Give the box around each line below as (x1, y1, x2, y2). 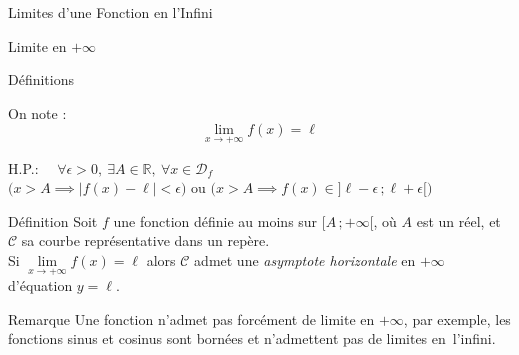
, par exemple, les (403, 308, 511, 329)
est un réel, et (416, 210, 501, 231)
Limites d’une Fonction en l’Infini (8, 2, 213, 22)
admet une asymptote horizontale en (194, 249, 416, 270)
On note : (8, 102, 67, 123)
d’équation (8, 275, 73, 296)
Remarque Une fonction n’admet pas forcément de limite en (8, 308, 375, 329)
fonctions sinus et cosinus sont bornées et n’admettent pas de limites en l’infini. (8, 328, 496, 349)
